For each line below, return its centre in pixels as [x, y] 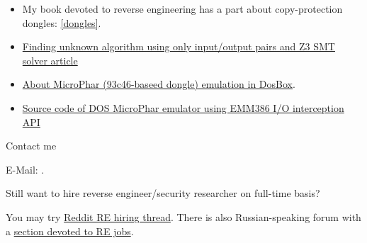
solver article [50, 60]
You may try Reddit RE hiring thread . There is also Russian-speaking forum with [183, 216]
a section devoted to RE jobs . [70, 231]
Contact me [31, 146]
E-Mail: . [25, 169]
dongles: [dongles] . [62, 22]
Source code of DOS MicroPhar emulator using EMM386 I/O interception [183, 107]
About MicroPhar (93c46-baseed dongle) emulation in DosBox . [159, 84]
